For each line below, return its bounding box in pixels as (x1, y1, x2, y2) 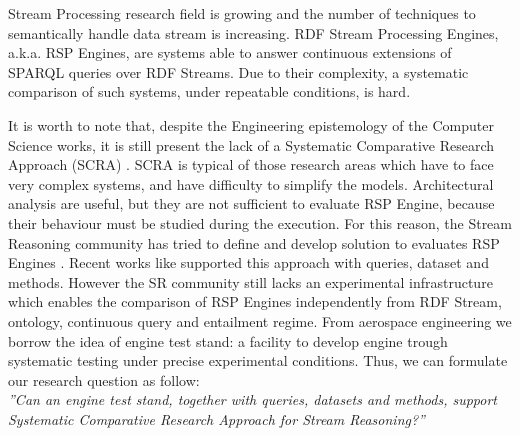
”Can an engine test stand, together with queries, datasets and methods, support (8, 389, 497, 410)
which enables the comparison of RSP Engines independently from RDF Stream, (8, 291, 502, 312)
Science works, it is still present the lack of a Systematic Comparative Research (8, 134, 495, 155)
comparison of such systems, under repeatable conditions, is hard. (8, 81, 411, 102)
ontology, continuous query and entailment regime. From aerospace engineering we (8, 310, 512, 331)
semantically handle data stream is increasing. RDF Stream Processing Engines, (8, 22, 499, 43)
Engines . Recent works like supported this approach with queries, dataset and (8, 252, 489, 273)
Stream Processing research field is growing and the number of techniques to (8, 3, 476, 23)
